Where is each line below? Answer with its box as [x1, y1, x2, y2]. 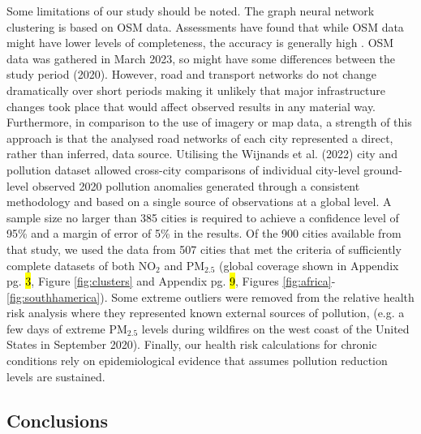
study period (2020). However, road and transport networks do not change [6, 66, 376, 83]
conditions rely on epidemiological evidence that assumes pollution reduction [6, 352, 388, 369]
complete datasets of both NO [6, 256, 157, 273]
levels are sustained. [6, 367, 105, 385]
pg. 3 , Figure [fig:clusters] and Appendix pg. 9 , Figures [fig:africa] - [6, 273, 336, 290]
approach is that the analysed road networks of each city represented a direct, [6, 129, 393, 146]
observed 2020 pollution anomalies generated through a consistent [32, 177, 360, 194]
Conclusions [6, 407, 109, 432]
